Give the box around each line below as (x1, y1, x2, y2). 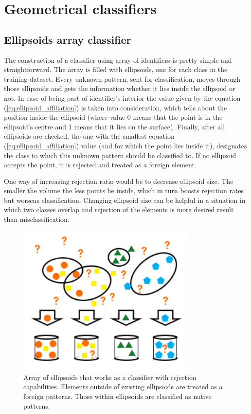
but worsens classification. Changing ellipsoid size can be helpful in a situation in (4, 195, 246, 205)
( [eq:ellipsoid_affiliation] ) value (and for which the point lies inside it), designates (4, 140, 247, 150)
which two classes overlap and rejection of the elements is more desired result (4, 204, 234, 215)
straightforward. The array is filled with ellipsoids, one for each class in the (4, 64, 228, 74)
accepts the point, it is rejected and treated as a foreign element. (4, 160, 197, 170)
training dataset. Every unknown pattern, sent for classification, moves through (4, 73, 241, 84)
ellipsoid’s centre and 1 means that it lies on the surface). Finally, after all (4, 121, 225, 131)
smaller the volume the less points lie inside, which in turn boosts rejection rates (4, 185, 244, 196)
